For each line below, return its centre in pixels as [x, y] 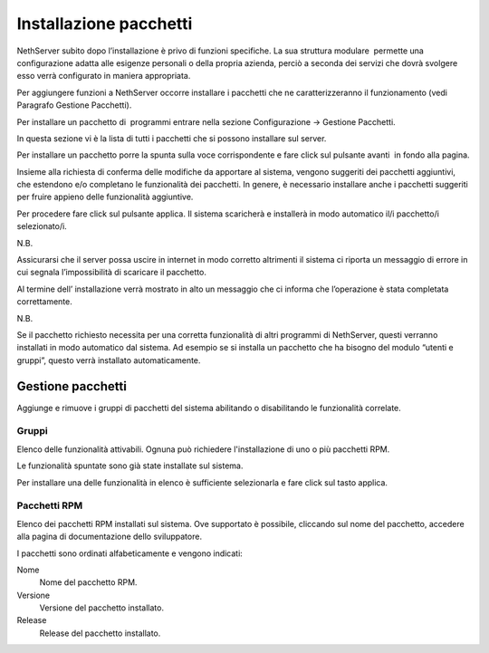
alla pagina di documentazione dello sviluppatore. [110, 537]
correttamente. [44, 302]
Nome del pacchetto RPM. [88, 582]
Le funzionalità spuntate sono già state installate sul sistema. [130, 466]
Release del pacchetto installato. [100, 633]
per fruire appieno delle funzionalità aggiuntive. [105, 197]
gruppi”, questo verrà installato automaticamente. [109, 360]
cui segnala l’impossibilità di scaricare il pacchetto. [112, 273]
